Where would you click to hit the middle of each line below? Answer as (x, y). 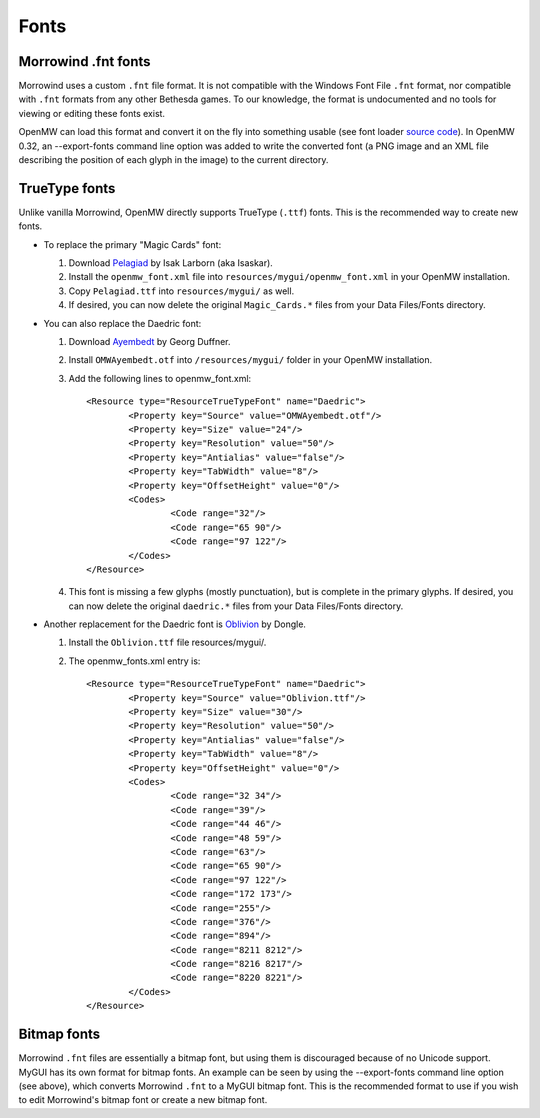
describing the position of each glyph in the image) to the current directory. (173, 160)
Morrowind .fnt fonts (84, 61)
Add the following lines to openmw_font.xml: (160, 378)
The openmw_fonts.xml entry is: (134, 661)
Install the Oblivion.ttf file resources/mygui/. (167, 642)
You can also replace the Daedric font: (122, 323)
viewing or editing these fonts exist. (91, 113)
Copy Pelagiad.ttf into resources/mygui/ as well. (181, 291)
